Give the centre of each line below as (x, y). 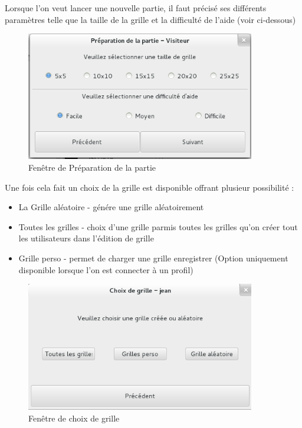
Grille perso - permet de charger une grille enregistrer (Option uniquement (153, 258)
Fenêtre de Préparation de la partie (92, 167)
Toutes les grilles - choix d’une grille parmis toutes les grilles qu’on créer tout (158, 226)
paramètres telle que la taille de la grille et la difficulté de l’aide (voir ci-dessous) (150, 19)
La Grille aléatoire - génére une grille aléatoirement (111, 207)
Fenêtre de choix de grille (74, 418)
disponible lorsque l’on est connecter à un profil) (106, 269)
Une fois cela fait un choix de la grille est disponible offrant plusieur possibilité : (150, 187)
